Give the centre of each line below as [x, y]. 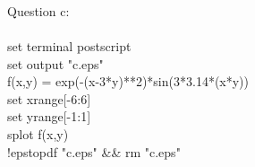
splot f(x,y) [38, 133]
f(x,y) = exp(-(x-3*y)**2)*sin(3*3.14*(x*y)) [128, 81]
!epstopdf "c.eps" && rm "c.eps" [94, 151]
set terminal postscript [69, 45]
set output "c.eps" [55, 63]
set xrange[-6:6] [49, 98]
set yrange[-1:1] [49, 116]
